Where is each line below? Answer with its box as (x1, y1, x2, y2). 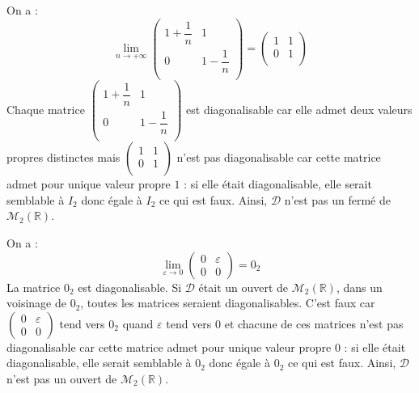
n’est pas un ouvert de (6, 370, 117, 387)
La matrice (6, 278, 61, 295)
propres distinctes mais (6, 149, 121, 166)
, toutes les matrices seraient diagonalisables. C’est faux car (80, 294, 375, 311)
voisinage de (6, 294, 66, 311)
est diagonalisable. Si (78, 278, 182, 295)
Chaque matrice (6, 100, 85, 117)
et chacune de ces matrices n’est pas (224, 315, 404, 332)
